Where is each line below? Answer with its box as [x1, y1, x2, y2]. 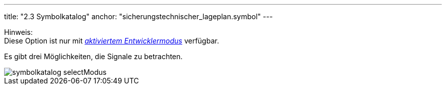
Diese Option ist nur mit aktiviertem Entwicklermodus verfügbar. [4, 36, 219, 45]
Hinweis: [4, 28, 33, 36]
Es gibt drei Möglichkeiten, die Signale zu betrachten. [4, 52, 183, 61]
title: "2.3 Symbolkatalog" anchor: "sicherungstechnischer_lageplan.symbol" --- [4, 12, 273, 21]
